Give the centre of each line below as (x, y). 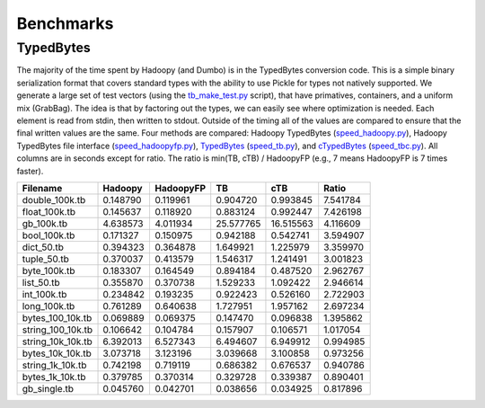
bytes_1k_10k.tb (54, 377)
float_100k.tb (49, 211)
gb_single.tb (48, 388)
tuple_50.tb (45, 259)
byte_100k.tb (48, 271)
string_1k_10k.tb (54, 365)
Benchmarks (65, 23)
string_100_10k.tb (57, 330)
